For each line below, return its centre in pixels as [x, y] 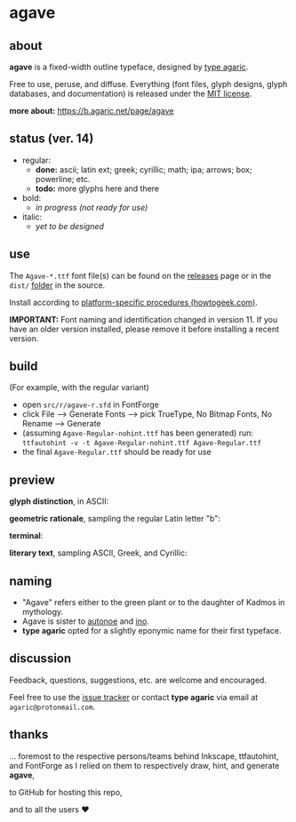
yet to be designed [70, 226]
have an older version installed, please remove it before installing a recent [144, 329]
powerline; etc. [63, 179]
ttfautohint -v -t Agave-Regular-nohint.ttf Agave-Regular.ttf [142, 443]
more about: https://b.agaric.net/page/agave [92, 111]
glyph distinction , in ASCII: [59, 501]
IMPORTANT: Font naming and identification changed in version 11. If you [144, 319]
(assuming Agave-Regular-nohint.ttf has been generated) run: [137, 433]
